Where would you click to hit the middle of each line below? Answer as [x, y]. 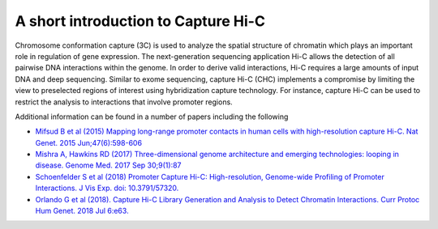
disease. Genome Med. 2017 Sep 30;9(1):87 [108, 165]
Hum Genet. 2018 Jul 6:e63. [82, 211]
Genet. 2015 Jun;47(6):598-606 [88, 142]
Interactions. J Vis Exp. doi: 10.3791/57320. [107, 188]
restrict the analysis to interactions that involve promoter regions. [124, 102]
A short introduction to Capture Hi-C [140, 21]
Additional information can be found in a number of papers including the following [152, 117]
